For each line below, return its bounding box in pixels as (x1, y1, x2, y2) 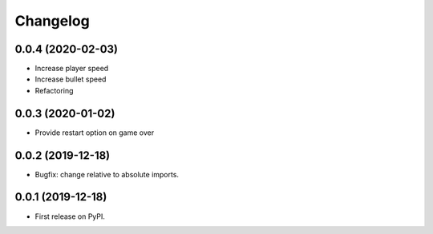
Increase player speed (34, 64, 109, 73)
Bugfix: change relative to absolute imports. (34, 169, 180, 179)
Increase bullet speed (34, 74, 107, 84)
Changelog (14, 12, 90, 30)
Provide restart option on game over (34, 128, 155, 137)
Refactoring (34, 85, 74, 95)
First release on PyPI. (34, 212, 106, 221)
